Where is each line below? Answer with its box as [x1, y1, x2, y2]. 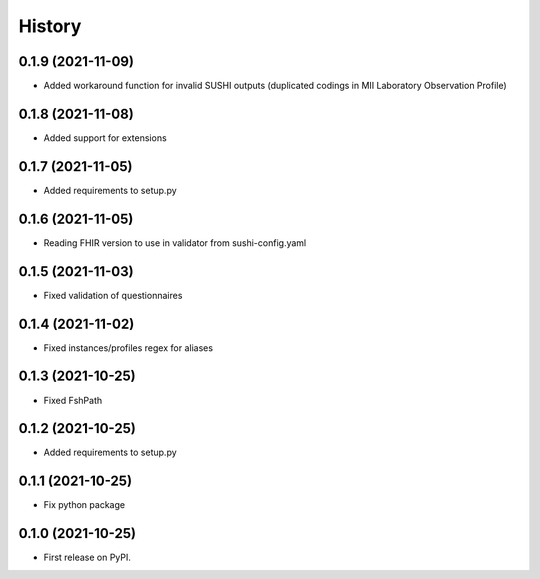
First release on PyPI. [43, 551, 132, 564]
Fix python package [43, 499, 125, 511]
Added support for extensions [43, 131, 167, 144]
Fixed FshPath [43, 394, 103, 406]
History [18, 15, 82, 37]
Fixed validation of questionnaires [43, 289, 183, 301]
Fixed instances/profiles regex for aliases [43, 341, 214, 354]
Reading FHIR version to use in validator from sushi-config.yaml [43, 236, 307, 249]
